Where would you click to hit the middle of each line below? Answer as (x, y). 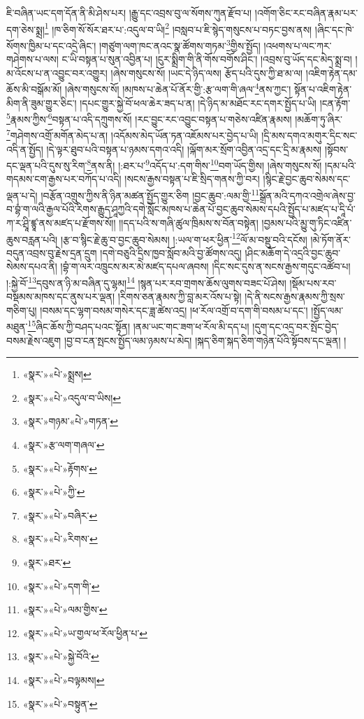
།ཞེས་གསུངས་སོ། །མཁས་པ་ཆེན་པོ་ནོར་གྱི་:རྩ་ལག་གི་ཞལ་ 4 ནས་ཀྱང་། (178, 88)
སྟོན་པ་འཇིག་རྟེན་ (323, 89)
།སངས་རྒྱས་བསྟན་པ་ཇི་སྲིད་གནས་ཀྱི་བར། (192, 179)
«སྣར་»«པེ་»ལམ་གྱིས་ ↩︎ (65, 609)
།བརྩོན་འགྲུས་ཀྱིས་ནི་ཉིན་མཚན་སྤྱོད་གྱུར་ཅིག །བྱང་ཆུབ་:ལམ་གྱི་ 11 (150, 194)
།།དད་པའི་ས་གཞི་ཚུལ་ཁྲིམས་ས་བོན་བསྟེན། (189, 222)
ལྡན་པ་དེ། (22, 195)
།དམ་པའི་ (340, 165)
